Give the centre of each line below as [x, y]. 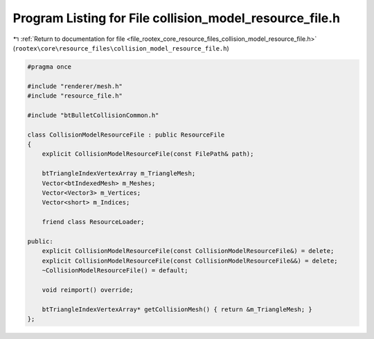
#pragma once [50, 67]
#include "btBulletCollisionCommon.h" [93, 115]
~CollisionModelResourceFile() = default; [115, 271]
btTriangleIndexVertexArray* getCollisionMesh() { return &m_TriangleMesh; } [177, 309]
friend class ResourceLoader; [93, 222]
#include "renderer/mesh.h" [75, 86]
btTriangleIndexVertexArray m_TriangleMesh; [119, 174]
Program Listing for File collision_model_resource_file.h [177, 18]
